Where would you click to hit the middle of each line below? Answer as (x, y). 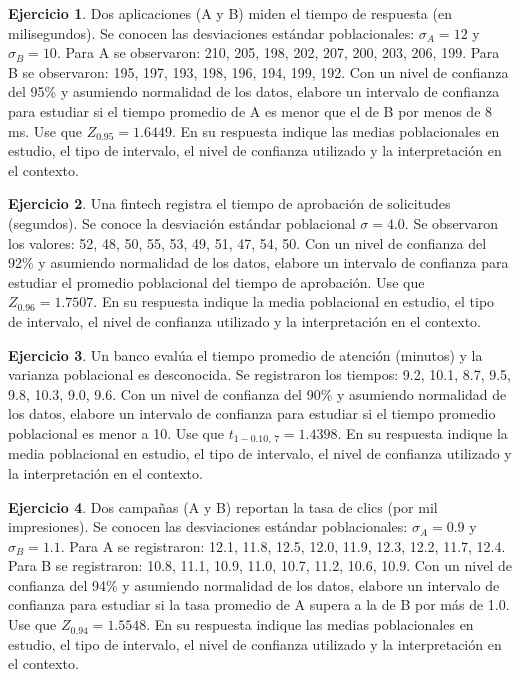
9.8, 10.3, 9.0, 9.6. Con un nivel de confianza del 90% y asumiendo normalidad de (257, 393)
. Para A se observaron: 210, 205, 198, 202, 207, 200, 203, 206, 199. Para (278, 52)
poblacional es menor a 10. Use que (116, 432)
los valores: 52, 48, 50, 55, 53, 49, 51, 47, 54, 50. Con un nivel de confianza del (247, 242)
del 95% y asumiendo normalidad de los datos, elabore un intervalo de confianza (254, 91)
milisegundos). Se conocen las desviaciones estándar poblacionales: (211, 32)
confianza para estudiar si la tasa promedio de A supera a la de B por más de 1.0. (259, 604)
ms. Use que (45, 130)
